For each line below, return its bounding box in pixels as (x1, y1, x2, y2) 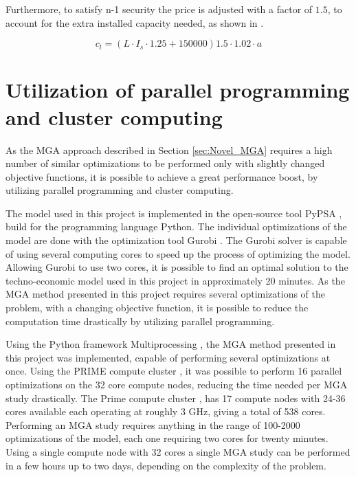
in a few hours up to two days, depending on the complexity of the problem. (5, 458, 326, 472)
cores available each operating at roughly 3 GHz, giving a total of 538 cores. (5, 404, 326, 419)
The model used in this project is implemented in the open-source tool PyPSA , (5, 206, 342, 220)
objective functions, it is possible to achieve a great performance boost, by (5, 169, 318, 184)
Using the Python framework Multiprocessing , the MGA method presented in (5, 337, 336, 351)
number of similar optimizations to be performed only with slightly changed (5, 156, 325, 170)
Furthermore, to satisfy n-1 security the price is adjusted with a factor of (5, 2, 313, 16)
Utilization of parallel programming (5, 76, 350, 104)
